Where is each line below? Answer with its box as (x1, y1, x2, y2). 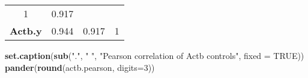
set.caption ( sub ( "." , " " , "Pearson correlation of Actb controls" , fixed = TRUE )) (5, 49, 304, 61)
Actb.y (10, 24, 42, 38)
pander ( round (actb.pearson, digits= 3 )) (5, 61, 155, 73)
